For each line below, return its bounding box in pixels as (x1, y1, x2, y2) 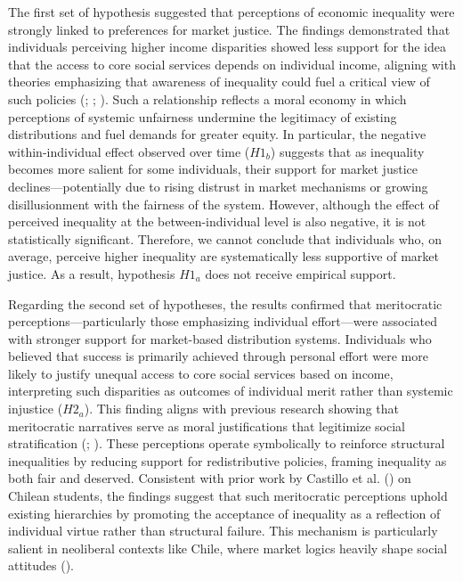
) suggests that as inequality (270, 142, 425, 160)
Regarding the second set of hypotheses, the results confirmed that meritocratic (8, 294, 443, 313)
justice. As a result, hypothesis (8, 264, 175, 282)
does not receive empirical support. (205, 264, 396, 282)
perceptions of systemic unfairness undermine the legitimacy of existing (8, 107, 397, 126)
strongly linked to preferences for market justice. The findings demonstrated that (8, 20, 451, 38)
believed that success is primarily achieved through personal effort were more (8, 347, 428, 365)
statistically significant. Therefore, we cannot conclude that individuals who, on (8, 229, 442, 248)
